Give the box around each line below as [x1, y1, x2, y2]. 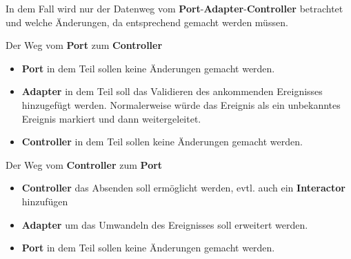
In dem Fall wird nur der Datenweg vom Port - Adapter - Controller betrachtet [6, 1, 343, 15]
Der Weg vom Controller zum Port [6, 157, 163, 172]
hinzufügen [21, 194, 68, 208]
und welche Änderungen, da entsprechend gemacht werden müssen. [6, 14, 288, 29]
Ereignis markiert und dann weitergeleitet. [21, 111, 201, 125]
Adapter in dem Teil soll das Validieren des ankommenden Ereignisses [21, 84, 323, 99]
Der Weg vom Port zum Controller [6, 38, 163, 52]
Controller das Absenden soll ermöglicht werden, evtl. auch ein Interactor [21, 180, 345, 195]
